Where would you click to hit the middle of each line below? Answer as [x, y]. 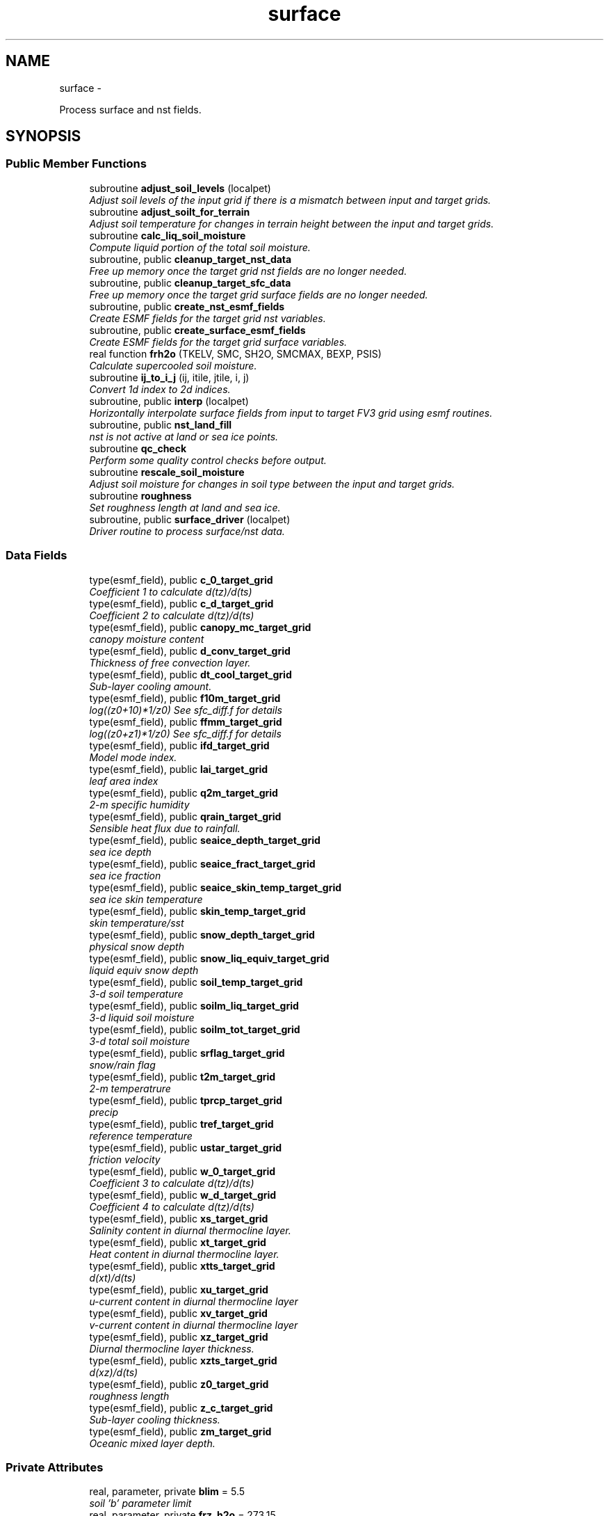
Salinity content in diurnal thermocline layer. [190, 1230]
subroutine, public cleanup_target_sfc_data [190, 282]
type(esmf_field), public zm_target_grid [180, 1431]
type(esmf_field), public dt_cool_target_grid [190, 674]
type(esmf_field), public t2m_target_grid [182, 1076]
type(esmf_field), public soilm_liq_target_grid [194, 1005]
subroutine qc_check [138, 448]
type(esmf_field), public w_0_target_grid [182, 1171]
